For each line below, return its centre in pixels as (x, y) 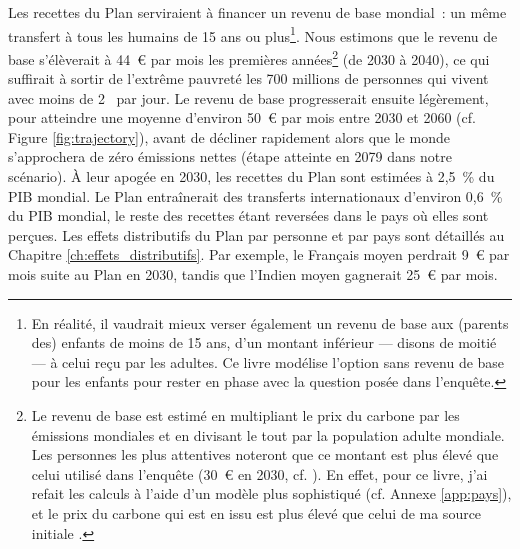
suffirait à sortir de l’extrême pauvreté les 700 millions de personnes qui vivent (248, 78)
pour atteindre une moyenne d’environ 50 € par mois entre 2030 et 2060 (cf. (242, 117)
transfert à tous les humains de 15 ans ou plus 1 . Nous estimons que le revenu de (253, 34)
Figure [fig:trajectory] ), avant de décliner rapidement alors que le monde (229, 136)
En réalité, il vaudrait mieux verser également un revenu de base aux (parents (270, 322)
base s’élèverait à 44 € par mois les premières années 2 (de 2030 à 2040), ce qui (249, 57)
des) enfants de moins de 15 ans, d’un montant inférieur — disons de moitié (264, 342)
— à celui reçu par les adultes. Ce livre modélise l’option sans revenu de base (268, 361)
